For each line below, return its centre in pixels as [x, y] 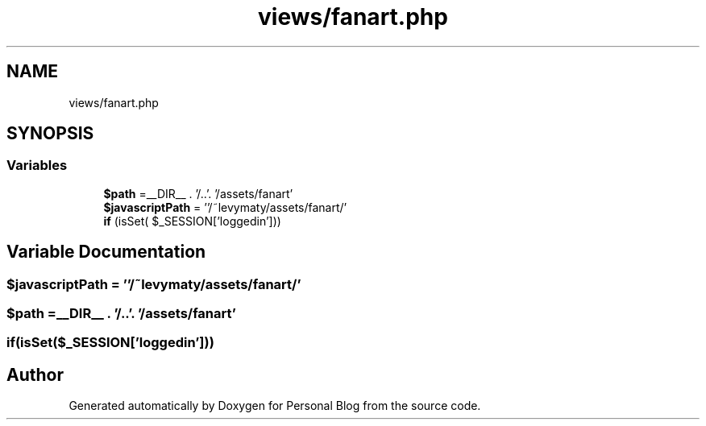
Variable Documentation [106, 252]
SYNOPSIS [50, 134]
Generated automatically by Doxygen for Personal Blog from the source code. [275, 406]
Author [35, 374]
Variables [37, 165]
